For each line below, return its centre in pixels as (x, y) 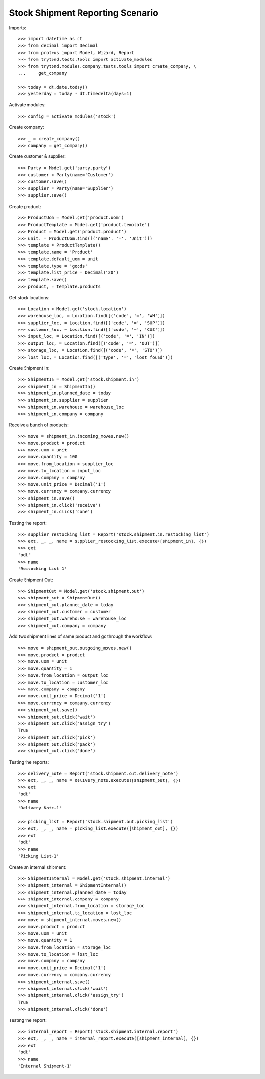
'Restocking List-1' (42, 569)
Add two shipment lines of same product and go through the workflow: (80, 636)
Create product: (25, 206)
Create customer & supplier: (38, 156)
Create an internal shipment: (38, 867)
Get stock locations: (29, 298)
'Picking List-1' (39, 856)
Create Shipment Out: (31, 580)
